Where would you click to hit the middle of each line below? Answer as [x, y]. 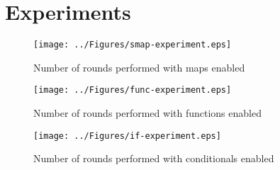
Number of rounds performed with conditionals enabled [154, 158]
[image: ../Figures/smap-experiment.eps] [133, 45]
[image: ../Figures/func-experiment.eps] [133, 90]
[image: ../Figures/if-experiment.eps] [127, 136]
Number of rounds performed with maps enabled [139, 67]
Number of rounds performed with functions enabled [147, 113]
